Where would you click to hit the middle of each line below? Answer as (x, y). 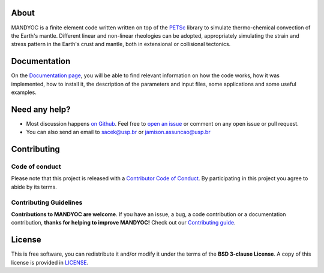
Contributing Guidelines (47, 202)
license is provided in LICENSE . (50, 262)
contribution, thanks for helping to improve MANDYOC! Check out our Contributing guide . (123, 223)
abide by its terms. (34, 187)
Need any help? (41, 109)
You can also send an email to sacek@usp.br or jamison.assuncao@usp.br (118, 132)
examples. (24, 92)
